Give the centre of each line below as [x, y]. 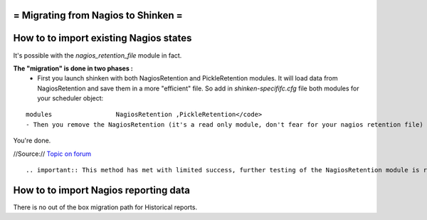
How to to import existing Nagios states [102, 38]
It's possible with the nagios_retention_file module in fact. [97, 55]
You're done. [32, 141]
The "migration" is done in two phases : [73, 68]
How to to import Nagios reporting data [101, 190]
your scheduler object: [70, 98]
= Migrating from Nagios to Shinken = [98, 15]
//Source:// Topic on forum [52, 154]
